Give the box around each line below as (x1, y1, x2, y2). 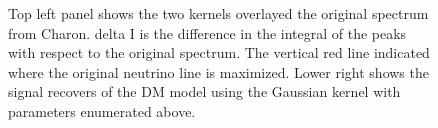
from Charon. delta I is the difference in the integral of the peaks (8, 22, 407, 43)
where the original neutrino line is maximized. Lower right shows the (8, 61, 429, 82)
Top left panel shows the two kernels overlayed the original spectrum (8, 3, 429, 23)
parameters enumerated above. (8, 100, 196, 121)
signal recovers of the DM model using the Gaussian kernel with (8, 81, 401, 102)
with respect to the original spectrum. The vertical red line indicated (8, 42, 430, 63)
